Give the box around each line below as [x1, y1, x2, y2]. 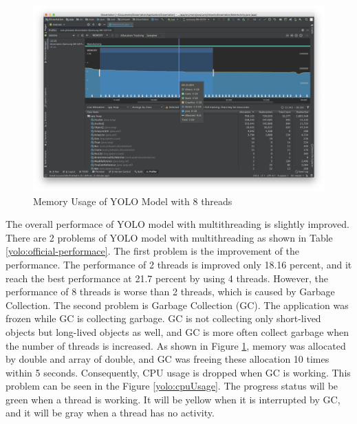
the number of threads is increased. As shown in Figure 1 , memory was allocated [6, 338, 346, 352]
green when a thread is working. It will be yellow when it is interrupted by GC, [6, 392, 340, 406]
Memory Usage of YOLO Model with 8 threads [33, 193, 232, 208]
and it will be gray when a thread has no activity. [6, 405, 215, 420]
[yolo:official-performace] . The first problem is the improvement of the [6, 244, 299, 258]
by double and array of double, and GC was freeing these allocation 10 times [6, 352, 329, 366]
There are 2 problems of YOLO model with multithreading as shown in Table [6, 230, 333, 244]
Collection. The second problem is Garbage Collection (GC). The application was [6, 297, 349, 312]
